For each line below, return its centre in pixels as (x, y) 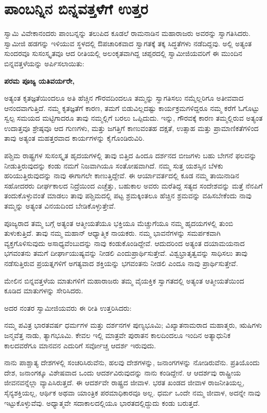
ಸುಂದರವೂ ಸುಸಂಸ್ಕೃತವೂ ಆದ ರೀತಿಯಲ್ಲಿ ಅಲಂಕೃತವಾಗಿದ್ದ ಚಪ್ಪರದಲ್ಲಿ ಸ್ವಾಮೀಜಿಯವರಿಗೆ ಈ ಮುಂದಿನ (123, 53)
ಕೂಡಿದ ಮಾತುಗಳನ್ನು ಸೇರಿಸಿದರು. (44, 290)
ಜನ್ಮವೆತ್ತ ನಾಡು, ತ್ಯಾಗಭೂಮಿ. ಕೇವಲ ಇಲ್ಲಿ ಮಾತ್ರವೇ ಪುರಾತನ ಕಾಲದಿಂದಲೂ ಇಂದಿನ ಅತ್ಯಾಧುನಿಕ (118, 335)
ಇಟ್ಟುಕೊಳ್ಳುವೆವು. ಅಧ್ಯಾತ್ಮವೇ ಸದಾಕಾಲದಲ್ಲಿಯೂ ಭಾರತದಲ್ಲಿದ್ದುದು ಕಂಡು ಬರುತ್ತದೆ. (102, 402)
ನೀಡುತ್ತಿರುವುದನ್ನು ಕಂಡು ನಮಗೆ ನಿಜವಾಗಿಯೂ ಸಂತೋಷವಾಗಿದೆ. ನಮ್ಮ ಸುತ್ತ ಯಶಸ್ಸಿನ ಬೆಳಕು (114, 165)
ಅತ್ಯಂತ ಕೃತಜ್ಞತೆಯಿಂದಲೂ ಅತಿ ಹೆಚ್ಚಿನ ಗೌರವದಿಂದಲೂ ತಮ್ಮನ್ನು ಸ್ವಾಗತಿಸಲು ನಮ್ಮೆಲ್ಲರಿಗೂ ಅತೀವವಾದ (124, 98)
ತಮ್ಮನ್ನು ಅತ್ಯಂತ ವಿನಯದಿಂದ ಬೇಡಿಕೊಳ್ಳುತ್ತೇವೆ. (60, 206)
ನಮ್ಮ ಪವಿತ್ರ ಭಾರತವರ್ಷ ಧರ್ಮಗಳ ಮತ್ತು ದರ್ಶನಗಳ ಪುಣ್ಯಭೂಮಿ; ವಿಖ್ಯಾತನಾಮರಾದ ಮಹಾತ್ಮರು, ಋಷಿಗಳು (133, 325)
